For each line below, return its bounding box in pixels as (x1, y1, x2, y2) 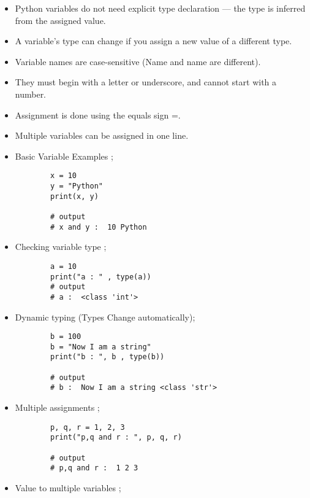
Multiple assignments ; (15, 401, 100, 414)
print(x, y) (50, 192, 99, 201)
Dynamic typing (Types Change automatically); (15, 310, 195, 323)
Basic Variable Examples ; (15, 149, 113, 162)
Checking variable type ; (15, 240, 107, 253)
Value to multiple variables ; (15, 481, 121, 494)
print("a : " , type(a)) (50, 272, 151, 281)
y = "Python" (50, 182, 103, 190)
